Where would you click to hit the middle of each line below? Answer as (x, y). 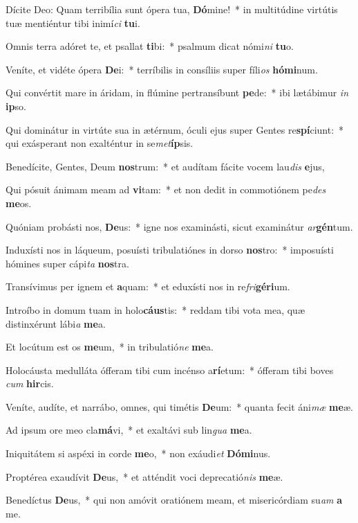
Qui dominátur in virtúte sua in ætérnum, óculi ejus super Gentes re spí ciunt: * (175, 129)
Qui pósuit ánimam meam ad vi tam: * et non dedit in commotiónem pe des (166, 189)
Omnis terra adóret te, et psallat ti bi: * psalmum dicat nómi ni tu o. (150, 46)
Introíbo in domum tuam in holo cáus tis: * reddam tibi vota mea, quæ (155, 309)
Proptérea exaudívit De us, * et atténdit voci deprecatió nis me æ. (144, 476)
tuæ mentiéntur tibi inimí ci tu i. (73, 23)
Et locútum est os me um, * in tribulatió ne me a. (110, 347)
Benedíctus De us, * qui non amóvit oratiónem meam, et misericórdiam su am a (174, 500)
